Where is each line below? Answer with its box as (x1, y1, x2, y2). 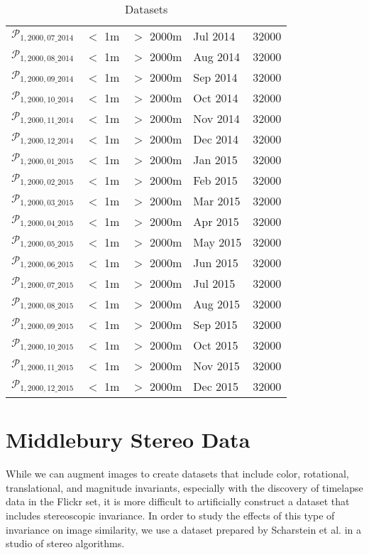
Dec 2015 (193, 378, 239, 394)
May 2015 (193, 234, 242, 250)
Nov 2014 (193, 110, 240, 126)
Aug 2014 (193, 48, 241, 65)
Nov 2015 (193, 357, 240, 374)
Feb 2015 (193, 172, 238, 188)
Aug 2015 (193, 296, 241, 312)
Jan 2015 (193, 151, 238, 168)
